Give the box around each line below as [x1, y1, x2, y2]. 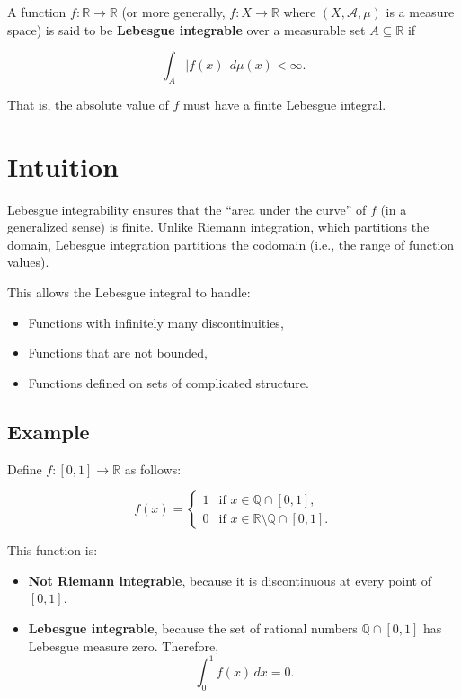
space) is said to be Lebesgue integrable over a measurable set [7, 20, 366, 39]
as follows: [124, 459, 182, 478]
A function [7, 3, 66, 21]
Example [7, 417, 90, 445]
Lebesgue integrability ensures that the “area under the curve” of [7, 199, 367, 218]
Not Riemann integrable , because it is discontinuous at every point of [28, 570, 432, 589]
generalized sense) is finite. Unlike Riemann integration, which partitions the [7, 217, 430, 236]
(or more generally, [121, 3, 226, 21]
